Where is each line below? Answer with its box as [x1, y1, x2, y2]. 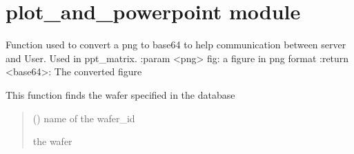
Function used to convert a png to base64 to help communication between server [6, 37, 346, 52]
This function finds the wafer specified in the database [6, 87, 235, 102]
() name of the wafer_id [32, 110, 135, 125]
